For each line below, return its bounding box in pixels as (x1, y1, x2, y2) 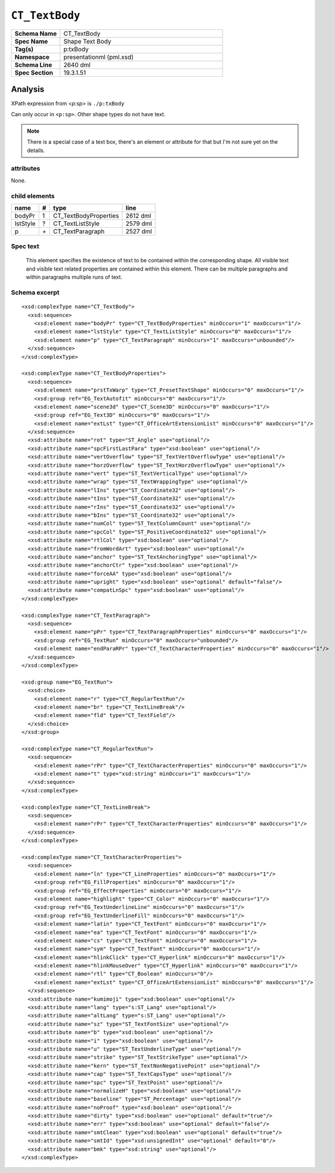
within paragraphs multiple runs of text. (26, 274, 123, 281)
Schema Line (14, 60, 52, 69)
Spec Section (14, 69, 54, 77)
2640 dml (63, 60, 91, 69)
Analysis (11, 84, 45, 94)
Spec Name (14, 37, 48, 45)
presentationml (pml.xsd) (63, 52, 134, 61)
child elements (11, 191, 55, 200)
